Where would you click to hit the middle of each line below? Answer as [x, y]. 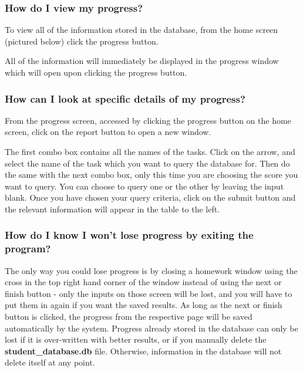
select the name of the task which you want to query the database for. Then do [147, 163]
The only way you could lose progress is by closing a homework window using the [151, 270]
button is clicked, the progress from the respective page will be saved [129, 317]
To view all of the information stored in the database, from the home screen [142, 30]
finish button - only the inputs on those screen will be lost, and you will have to [149, 293]
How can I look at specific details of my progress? [125, 98]
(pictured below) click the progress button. [82, 41]
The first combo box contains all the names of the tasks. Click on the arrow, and [150, 151]
